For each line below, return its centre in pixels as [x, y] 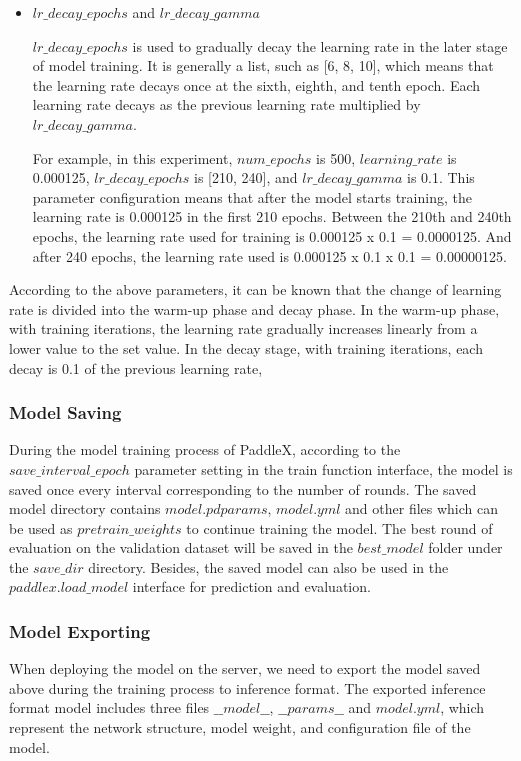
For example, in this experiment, [132, 157]
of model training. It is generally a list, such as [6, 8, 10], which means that [263, 65]
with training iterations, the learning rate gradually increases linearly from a [243, 328]
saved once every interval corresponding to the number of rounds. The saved [243, 488]
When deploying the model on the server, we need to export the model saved [245, 668]
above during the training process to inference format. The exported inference [247, 687]
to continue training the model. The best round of [339, 527]
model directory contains [85, 508]
